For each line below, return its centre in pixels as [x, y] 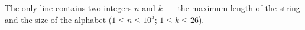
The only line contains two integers [68, 8]
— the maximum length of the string [233, 8]
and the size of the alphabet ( [59, 19]
